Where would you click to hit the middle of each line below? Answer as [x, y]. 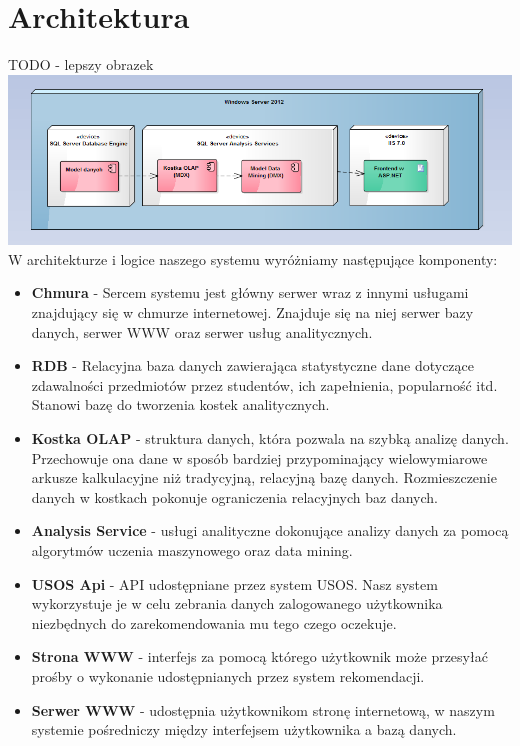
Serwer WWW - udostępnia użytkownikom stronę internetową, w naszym [263, 709]
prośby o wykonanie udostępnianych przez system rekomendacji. [228, 675]
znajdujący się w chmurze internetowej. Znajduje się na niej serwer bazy [252, 312]
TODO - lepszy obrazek [81, 64]
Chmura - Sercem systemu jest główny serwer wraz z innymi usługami [250, 292]
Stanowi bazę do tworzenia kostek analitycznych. [180, 404]
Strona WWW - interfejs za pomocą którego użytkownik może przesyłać [259, 656]
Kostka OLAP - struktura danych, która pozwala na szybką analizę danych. [270, 438]
